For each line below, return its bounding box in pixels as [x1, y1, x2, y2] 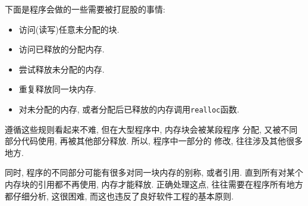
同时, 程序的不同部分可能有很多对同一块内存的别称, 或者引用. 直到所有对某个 [5, 166, 303, 179]
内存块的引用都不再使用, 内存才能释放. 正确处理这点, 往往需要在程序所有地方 [5, 178, 303, 190]
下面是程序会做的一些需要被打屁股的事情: [5, 3, 165, 15]
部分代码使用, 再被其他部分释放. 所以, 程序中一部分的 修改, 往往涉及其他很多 [5, 135, 303, 147]
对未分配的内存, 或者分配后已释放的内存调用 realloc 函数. [18, 102, 240, 115]
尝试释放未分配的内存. [18, 63, 105, 75]
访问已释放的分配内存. [18, 43, 105, 55]
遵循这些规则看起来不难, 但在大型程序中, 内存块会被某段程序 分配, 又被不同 [5, 123, 298, 135]
